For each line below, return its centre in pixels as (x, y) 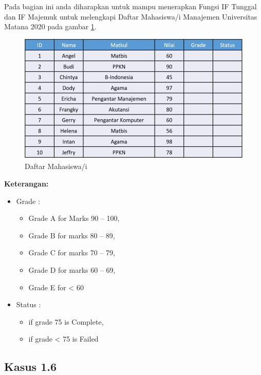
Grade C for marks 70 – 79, (72, 252)
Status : (29, 304)
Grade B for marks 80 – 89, (72, 235)
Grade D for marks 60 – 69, (72, 269)
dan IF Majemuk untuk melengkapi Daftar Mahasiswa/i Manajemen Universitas (131, 16)
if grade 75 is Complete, (66, 321)
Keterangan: (26, 183)
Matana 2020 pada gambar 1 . (50, 26)
